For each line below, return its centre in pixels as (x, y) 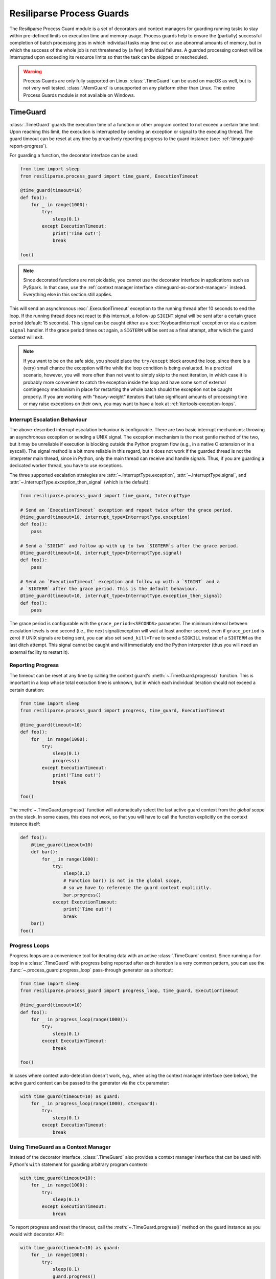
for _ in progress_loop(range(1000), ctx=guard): (94, 1104)
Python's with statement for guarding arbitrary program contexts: (79, 1164)
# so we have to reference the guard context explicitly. (137, 888)
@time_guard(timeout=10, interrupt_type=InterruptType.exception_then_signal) (121, 596)
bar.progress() (82, 895)
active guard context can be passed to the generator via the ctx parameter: (89, 1083)
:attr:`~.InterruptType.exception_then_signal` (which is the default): (80, 482)
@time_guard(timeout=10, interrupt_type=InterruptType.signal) (101, 553)
